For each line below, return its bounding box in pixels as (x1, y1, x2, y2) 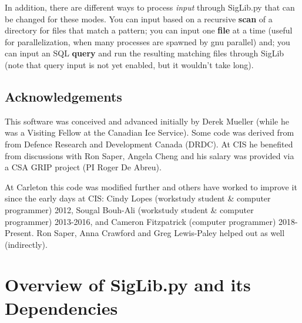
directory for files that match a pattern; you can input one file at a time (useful (5, 24, 293, 36)
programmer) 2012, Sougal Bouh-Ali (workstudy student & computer (5, 203, 254, 216)
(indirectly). (5, 238, 48, 250)
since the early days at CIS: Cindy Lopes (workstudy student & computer (5, 192, 271, 204)
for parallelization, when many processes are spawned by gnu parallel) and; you (5, 35, 290, 48)
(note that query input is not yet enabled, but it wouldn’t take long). (5, 58, 254, 70)
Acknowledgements (5, 87, 122, 105)
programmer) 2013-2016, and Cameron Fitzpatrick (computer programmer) (5, 215, 276, 227)
